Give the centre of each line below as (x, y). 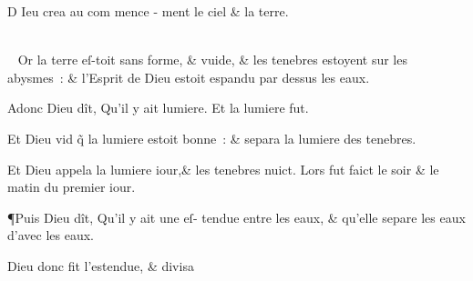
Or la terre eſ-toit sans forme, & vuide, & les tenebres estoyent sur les (212, 60)
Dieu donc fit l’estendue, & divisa (101, 265)
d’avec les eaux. (51, 235)
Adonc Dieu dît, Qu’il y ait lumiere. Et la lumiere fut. (158, 108)
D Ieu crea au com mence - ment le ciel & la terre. (148, 11)
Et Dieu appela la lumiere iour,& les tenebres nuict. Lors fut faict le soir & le (223, 169)
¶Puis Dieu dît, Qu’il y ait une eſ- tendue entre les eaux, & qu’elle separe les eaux (236, 217)
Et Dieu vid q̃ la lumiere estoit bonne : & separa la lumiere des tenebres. (212, 138)
